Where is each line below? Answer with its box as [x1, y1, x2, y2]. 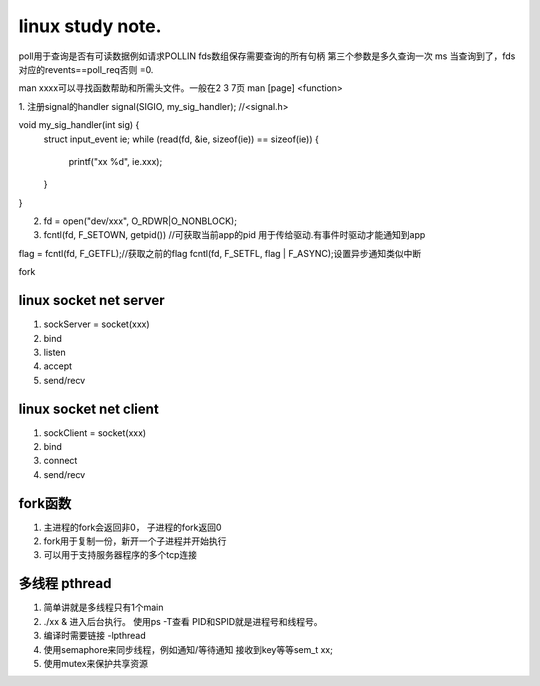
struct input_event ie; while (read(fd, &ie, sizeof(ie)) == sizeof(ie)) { [43, 133, 319, 145]
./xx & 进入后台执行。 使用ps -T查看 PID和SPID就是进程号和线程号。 [43, 615, 324, 627]
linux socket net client [18, 400, 159, 417]
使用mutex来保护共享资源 [43, 657, 149, 669]
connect [43, 455, 78, 467]
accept [43, 360, 73, 372]
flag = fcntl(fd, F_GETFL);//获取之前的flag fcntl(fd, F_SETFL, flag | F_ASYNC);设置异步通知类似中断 [18, 247, 422, 259]
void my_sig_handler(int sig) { [18, 119, 140, 131]
